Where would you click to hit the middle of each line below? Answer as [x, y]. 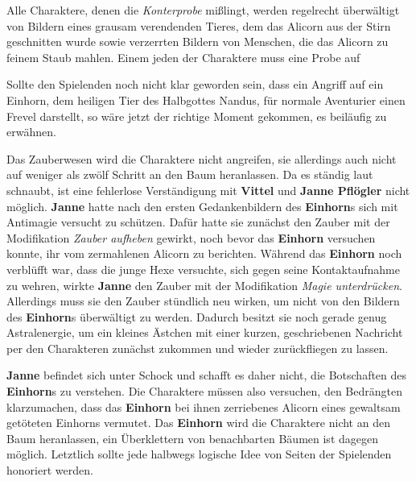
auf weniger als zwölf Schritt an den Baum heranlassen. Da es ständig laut [190, 174]
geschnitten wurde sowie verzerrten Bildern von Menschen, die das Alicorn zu [198, 41]
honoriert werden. [50, 470]
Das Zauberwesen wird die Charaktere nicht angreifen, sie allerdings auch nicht [202, 158]
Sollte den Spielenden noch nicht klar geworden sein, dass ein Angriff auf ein [195, 84]
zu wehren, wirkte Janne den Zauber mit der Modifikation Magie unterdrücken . [204, 285]
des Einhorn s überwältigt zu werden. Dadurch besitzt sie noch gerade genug [197, 316]
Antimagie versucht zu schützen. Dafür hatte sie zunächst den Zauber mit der [198, 222]
